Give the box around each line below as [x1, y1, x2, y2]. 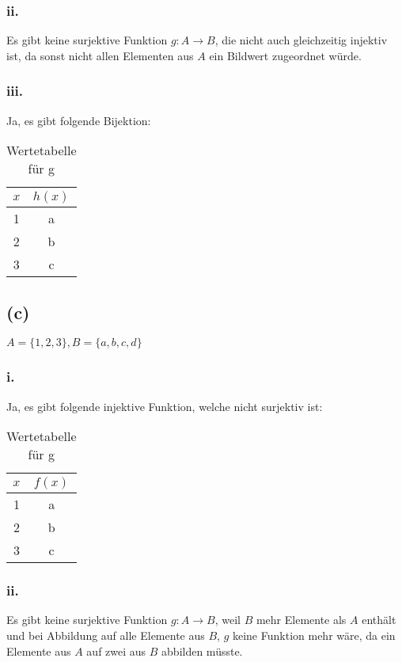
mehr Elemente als [256, 611, 347, 628]
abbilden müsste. [161, 642, 243, 659]
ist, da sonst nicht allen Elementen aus [6, 47, 194, 63]
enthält [362, 611, 396, 628]
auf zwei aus [86, 642, 146, 659]
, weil [214, 611, 241, 628]
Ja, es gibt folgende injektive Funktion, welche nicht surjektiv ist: [6, 398, 323, 414]
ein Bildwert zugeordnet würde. [209, 47, 362, 63]
